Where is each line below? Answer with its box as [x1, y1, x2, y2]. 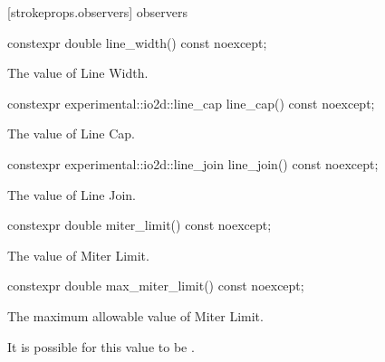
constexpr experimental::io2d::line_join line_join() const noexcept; [7, 154, 379, 173]
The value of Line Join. [7, 185, 136, 204]
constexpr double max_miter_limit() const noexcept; [7, 276, 304, 295]
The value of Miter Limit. [7, 245, 149, 264]
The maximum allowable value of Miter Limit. [7, 306, 264, 325]
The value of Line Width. [7, 63, 149, 82]
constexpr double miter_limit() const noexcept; [7, 215, 272, 234]
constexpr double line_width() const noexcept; [7, 33, 267, 52]
